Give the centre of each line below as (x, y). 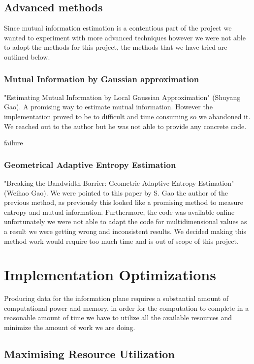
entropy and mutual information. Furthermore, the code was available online (119, 212)
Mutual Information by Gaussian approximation (102, 79)
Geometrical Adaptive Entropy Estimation (90, 164)
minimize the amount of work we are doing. (70, 327)
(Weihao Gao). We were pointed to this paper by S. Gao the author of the (116, 192)
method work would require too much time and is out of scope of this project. (121, 241)
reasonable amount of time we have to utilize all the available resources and (118, 317)
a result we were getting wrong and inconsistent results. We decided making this (125, 231)
